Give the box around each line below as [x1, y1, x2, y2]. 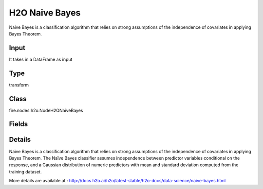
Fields [9, 120, 28, 128]
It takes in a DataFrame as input [9, 56, 73, 62]
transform [9, 82, 29, 87]
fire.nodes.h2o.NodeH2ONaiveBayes [9, 107, 83, 113]
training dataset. [9, 169, 42, 174]
